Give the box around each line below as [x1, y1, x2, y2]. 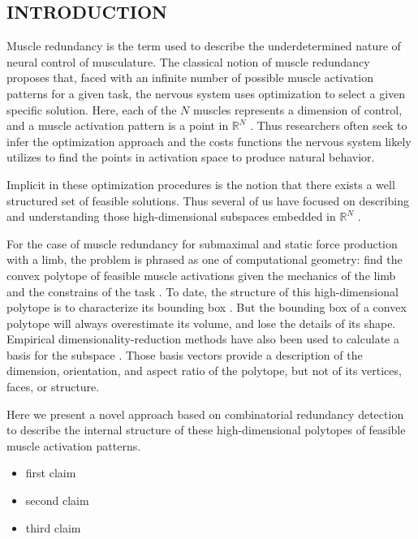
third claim [25, 519, 81, 536]
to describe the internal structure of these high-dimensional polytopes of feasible [6, 421, 406, 438]
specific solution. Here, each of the [6, 101, 177, 118]
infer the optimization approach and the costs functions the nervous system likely [6, 132, 412, 149]
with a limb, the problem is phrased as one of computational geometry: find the [6, 251, 403, 268]
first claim [25, 464, 76, 481]
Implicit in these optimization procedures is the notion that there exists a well [6, 175, 395, 192]
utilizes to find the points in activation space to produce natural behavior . [6, 149, 375, 166]
